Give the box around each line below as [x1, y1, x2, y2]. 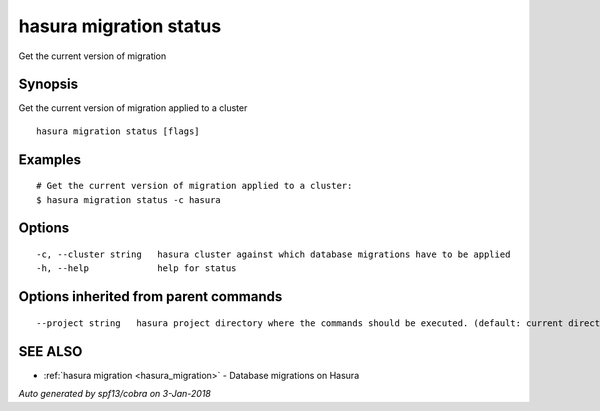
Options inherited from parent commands [18, 288, 283, 305]
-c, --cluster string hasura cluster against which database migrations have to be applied [36, 249, 511, 260]
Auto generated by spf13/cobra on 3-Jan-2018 [18, 388, 212, 400]
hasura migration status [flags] [36, 125, 200, 137]
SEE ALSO [18, 343, 83, 360]
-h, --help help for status [36, 263, 237, 274]
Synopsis [18, 76, 79, 93]
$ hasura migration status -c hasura [36, 194, 222, 205]
